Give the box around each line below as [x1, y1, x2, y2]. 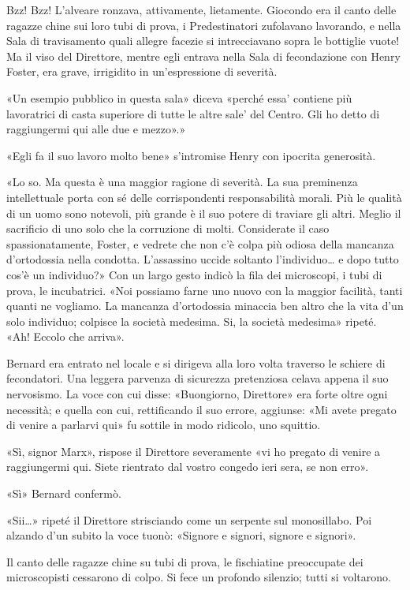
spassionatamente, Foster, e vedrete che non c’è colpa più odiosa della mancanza [6, 235, 394, 252]
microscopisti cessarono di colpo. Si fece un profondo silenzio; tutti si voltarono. [6, 569, 391, 585]
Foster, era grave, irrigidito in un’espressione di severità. [6, 63, 278, 80]
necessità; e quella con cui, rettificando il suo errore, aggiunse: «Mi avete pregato [6, 401, 397, 417]
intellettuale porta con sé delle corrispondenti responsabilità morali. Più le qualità [6, 189, 402, 205]
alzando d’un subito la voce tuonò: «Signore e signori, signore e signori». [6, 527, 356, 543]
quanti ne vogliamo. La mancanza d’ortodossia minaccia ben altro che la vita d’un [6, 297, 404, 314]
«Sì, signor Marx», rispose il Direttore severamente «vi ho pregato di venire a [6, 442, 381, 459]
